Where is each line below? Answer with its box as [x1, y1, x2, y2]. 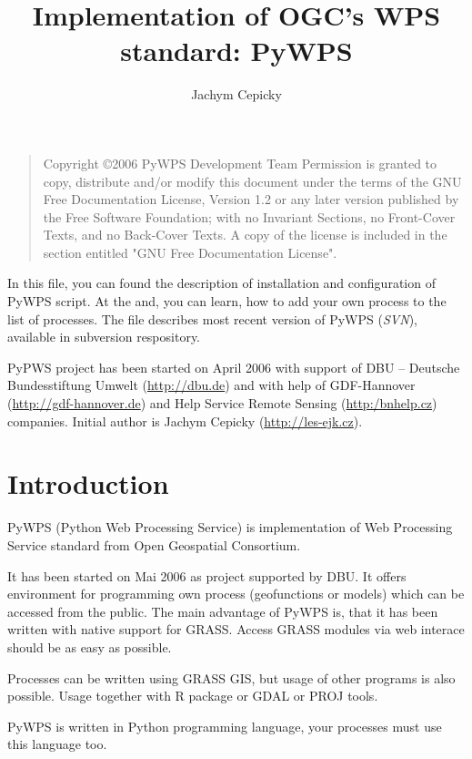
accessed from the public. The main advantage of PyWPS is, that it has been [7, 601, 438, 621]
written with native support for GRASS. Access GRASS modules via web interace [7, 620, 465, 639]
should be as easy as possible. [7, 637, 172, 656]
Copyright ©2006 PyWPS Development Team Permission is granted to [43, 153, 437, 172]
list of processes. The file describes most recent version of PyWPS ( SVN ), [7, 309, 417, 328]
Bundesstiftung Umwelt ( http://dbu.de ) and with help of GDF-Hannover [7, 375, 416, 395]
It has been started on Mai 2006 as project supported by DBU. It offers [7, 566, 407, 585]
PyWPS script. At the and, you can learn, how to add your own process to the [7, 292, 447, 311]
